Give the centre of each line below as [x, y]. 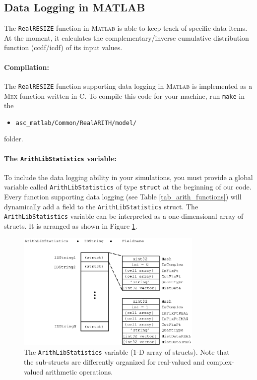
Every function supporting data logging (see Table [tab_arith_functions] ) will [123, 197]
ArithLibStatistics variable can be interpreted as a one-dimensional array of [124, 216]
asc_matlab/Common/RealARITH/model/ [76, 123]
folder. [14, 139]
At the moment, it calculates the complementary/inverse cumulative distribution [127, 37]
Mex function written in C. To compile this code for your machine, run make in [124, 95]
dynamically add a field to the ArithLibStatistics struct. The [101, 206]
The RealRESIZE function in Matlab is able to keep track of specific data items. [126, 28]
